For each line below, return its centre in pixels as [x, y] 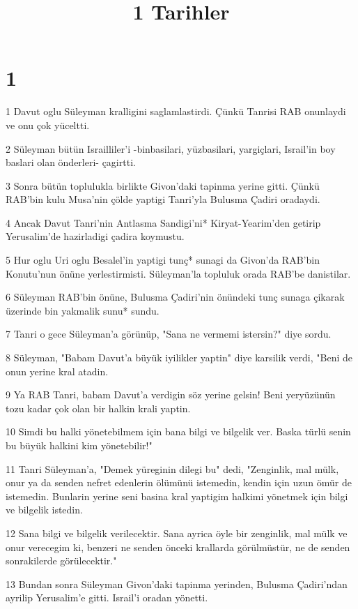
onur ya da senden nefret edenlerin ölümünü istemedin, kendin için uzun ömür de [179, 482]
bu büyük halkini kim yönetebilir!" [79, 445]
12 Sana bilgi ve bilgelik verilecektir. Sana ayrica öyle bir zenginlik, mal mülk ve [177, 533]
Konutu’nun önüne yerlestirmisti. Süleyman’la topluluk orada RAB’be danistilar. [178, 273]
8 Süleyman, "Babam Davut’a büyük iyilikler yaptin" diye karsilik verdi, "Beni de [179, 358]
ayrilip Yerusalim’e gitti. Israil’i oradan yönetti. [107, 597]
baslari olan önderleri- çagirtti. [71, 162]
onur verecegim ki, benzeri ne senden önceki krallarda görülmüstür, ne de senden [178, 547]
